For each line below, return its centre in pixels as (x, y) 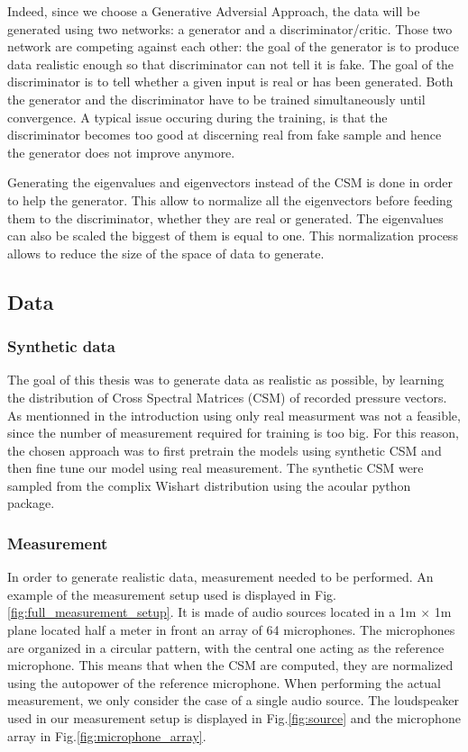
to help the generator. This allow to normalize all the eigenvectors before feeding (230, 199)
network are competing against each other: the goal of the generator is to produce (233, 46)
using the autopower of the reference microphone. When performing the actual (224, 682)
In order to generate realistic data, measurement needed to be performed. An (220, 577)
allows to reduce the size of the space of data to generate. (166, 253)
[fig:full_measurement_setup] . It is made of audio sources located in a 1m (212, 612)
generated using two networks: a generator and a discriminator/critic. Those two (230, 28)
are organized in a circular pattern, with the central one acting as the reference (226, 647)
